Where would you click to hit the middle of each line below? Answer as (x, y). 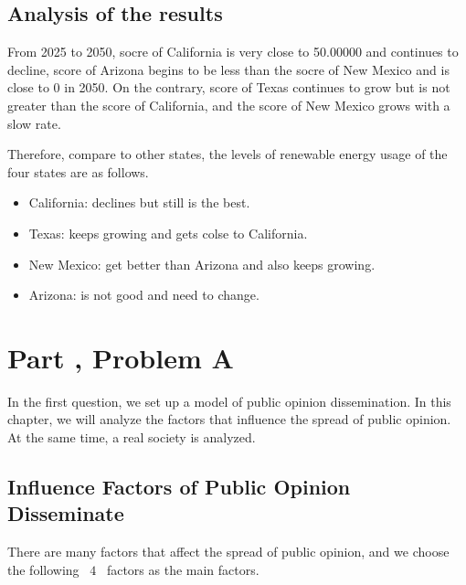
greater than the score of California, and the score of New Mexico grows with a (229, 105)
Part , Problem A (121, 357)
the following (43, 569)
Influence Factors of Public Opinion (179, 487)
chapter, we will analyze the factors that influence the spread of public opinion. (229, 419)
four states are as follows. (78, 171)
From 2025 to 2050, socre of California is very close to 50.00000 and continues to (233, 52)
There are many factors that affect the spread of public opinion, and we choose (228, 552)
